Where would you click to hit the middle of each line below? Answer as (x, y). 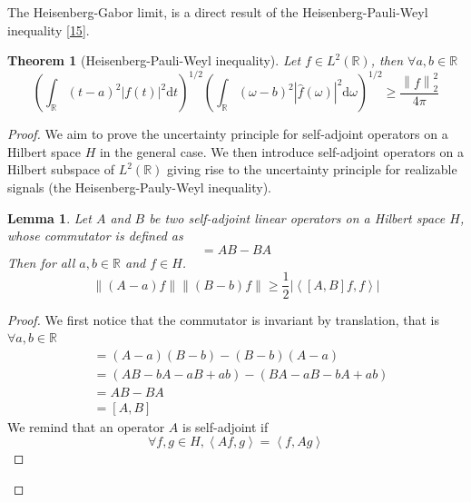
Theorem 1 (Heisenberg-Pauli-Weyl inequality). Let (154, 60)
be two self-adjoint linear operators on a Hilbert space (297, 217)
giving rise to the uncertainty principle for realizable (312, 169)
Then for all (41, 262)
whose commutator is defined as (95, 236)
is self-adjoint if (226, 426)
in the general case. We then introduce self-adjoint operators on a (281, 151)
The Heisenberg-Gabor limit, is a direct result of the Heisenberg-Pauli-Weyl (218, 12)
